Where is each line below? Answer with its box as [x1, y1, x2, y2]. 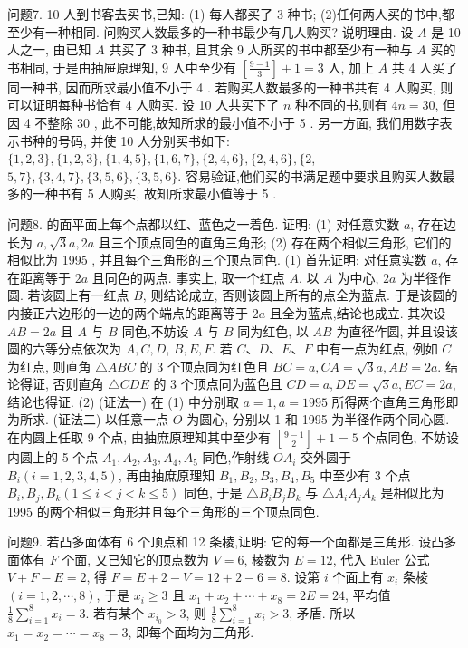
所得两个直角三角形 [331, 392, 446, 411]
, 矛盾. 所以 [289, 603, 356, 622]
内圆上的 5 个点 [7, 448, 99, 467]
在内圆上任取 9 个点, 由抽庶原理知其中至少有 [7, 428, 271, 447]
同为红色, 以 [237, 321, 309, 340]
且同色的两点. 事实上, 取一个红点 [91, 267, 285, 286]
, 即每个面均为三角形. [128, 623, 254, 642]
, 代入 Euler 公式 [332, 549, 430, 568]
